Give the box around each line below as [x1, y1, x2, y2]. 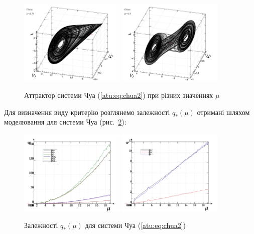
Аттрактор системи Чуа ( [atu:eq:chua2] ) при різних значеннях [24, 90, 213, 100]
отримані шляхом [197, 106, 250, 117]
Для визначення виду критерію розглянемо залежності [4, 106, 170, 117]
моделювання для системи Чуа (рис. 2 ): [4, 116, 126, 127]
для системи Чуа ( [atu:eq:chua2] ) [85, 220, 186, 230]
